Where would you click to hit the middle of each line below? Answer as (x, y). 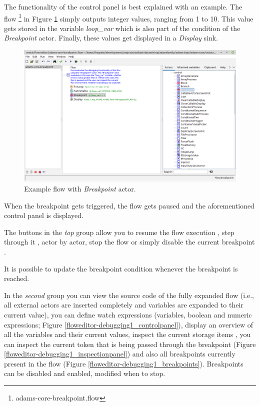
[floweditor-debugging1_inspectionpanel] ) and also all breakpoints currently (120, 354)
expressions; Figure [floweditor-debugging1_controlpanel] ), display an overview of (129, 324)
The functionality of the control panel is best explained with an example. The (123, 6)
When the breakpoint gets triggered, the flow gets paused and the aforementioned (129, 205)
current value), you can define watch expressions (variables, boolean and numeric (128, 314)
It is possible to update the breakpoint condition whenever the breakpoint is (121, 268)
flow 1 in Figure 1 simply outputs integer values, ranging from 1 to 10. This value (129, 17)
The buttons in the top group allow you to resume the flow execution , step (119, 232)
